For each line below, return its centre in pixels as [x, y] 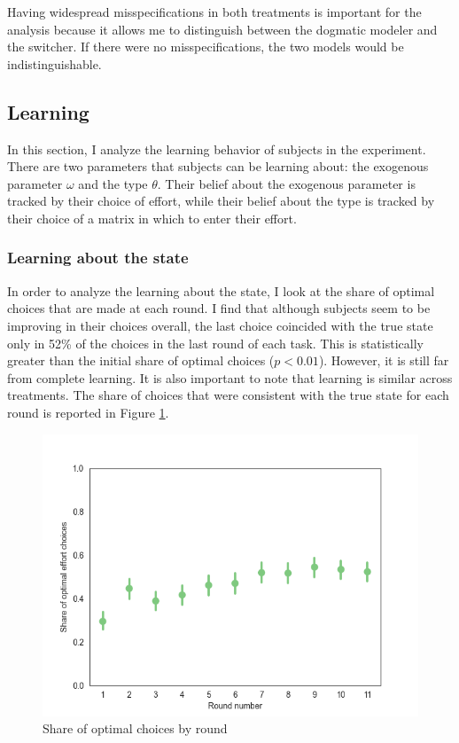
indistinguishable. [54, 63]
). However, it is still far [384, 360]
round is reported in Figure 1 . [88, 412]
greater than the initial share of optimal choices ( [141, 360]
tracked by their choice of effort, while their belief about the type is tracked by [221, 201]
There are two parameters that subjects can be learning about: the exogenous [218, 166]
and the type [113, 183]
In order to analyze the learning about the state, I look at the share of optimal [221, 290]
